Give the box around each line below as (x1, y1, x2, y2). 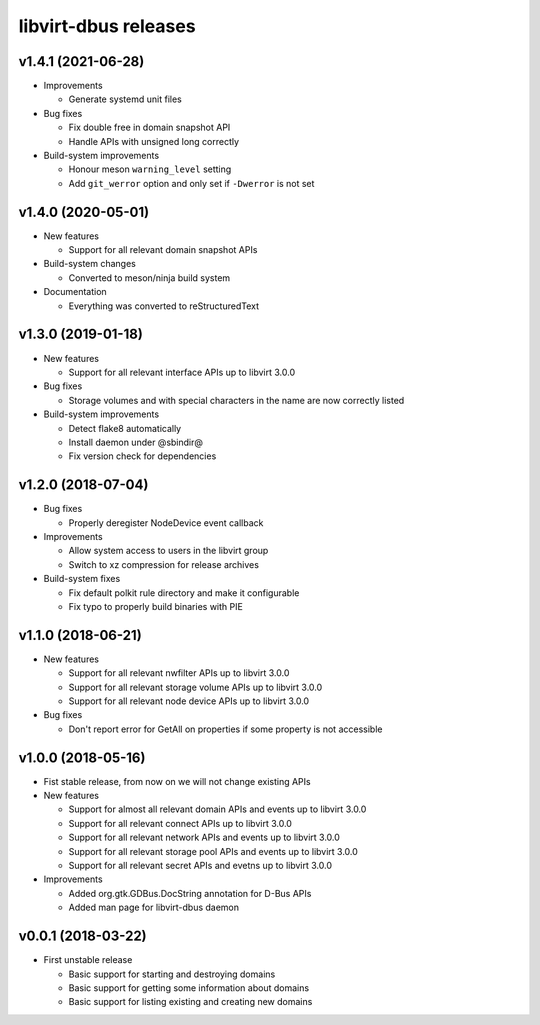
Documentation (43, 286, 107, 298)
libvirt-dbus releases (18, 15, 196, 37)
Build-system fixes (43, 573, 121, 585)
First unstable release (43, 954, 133, 966)
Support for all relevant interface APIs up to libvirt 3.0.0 (68, 366, 295, 378)
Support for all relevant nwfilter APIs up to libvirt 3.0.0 (68, 667, 290, 679)
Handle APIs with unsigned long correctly (68, 135, 240, 147)
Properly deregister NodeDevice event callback (68, 516, 264, 529)
